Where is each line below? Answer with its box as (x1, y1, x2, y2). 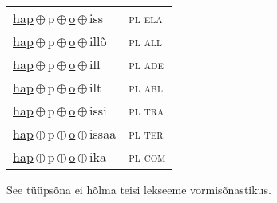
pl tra (129, 101, 164, 119)
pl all (129, 32, 162, 50)
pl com (129, 147, 166, 166)
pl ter (129, 124, 164, 142)
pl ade (129, 55, 164, 73)
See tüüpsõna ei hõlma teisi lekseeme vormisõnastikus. (6, 182, 271, 197)
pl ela (129, 9, 163, 27)
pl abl (129, 78, 163, 96)
